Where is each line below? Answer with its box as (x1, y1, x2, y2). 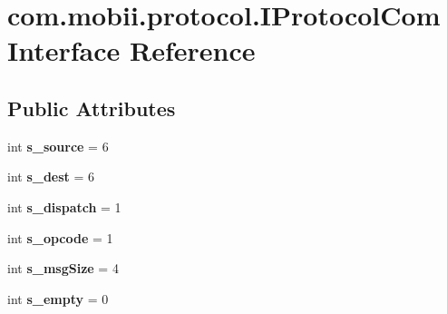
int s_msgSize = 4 (7, 259, 119, 278)
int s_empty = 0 (7, 289, 109, 308)
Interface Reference (7, 32, 256, 69)
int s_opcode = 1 (7, 228, 113, 247)
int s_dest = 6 (7, 167, 95, 186)
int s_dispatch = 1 (7, 197, 121, 216)
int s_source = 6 (7, 136, 109, 155)
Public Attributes (7, 93, 176, 122)
